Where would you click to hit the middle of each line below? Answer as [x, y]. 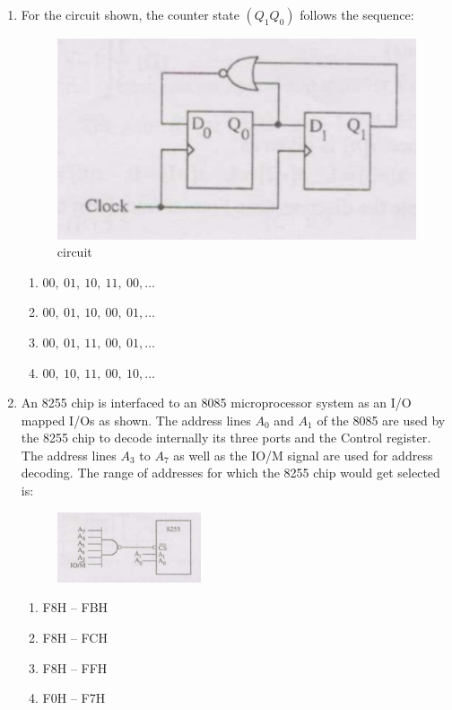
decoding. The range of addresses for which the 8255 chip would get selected [230, 473]
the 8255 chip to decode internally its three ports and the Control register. [226, 438]
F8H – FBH [75, 607]
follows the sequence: [357, 14]
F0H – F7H [74, 698]
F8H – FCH [75, 638]
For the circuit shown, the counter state [130, 14]
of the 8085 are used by [381, 420]
